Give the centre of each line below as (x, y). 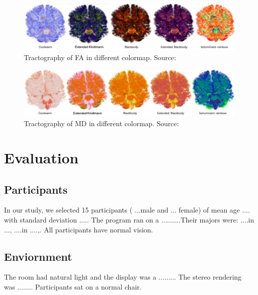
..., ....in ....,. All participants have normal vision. (79, 229)
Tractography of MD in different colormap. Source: (101, 123)
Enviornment (38, 256)
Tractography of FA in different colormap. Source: (100, 57)
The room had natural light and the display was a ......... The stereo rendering (123, 277)
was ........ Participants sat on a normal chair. (73, 286)
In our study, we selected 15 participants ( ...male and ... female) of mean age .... (127, 210)
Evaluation (41, 157)
